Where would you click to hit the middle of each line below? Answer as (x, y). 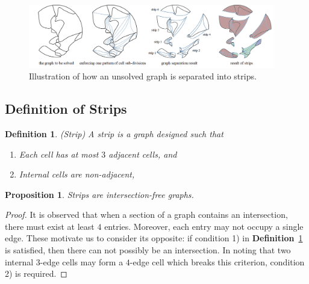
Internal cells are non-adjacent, (77, 174)
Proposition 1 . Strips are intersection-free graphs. (99, 194)
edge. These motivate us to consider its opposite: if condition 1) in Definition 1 (154, 238)
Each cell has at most (59, 154)
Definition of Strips (66, 109)
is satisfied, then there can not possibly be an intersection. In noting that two (148, 250)
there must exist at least (50, 226)
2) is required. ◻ (36, 273)
